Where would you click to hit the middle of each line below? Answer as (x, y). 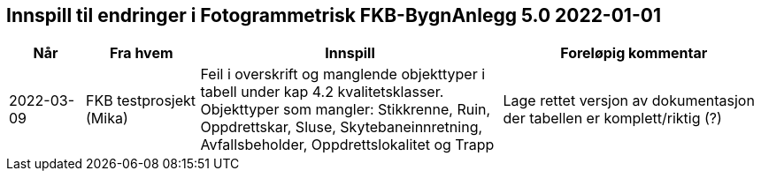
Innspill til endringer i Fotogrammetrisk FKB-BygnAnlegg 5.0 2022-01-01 (334, 15)
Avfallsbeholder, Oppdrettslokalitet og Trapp (347, 145)
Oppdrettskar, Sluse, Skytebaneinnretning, (342, 127)
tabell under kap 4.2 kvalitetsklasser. (322, 92)
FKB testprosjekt (141, 101)
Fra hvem (141, 53)
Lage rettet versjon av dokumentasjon (629, 101)
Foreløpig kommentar (634, 53)
